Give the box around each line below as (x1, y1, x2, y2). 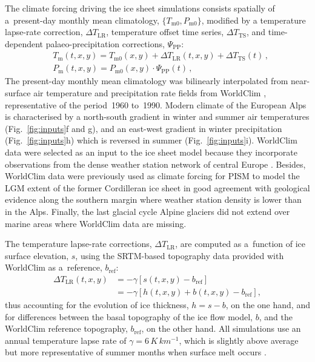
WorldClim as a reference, (5, 261, 102, 274)
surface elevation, (5, 249, 69, 262)
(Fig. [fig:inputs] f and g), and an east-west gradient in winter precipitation (5, 122, 282, 134)
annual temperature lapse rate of (5, 334, 127, 346)
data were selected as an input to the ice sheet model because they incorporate (5, 146, 297, 158)
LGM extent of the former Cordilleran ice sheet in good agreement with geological (5, 181, 310, 194)
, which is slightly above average (179, 334, 299, 346)
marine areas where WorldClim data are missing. (5, 217, 187, 229)
